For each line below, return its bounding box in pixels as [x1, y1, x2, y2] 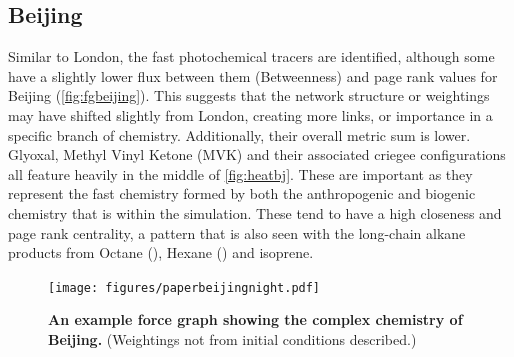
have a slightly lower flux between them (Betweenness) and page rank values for [8, 65, 498, 86]
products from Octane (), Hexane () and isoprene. [8, 242, 314, 263]
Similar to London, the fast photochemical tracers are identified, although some [8, 46, 495, 67]
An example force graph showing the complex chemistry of [48, 309, 463, 330]
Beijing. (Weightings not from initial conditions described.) [48, 328, 417, 349]
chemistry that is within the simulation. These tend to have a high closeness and [8, 202, 502, 223]
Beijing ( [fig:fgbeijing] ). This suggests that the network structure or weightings [8, 85, 490, 106]
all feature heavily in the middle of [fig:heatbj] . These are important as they [8, 163, 473, 184]
